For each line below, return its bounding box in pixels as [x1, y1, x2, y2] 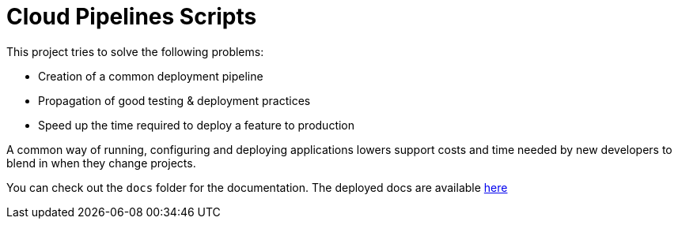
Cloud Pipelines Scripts [6, 3, 257, 30]
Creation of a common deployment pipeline [38, 69, 263, 83]
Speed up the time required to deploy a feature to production [38, 118, 355, 132]
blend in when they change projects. [6, 156, 196, 170]
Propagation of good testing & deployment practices [38, 93, 311, 107]
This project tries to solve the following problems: [6, 44, 264, 58]
